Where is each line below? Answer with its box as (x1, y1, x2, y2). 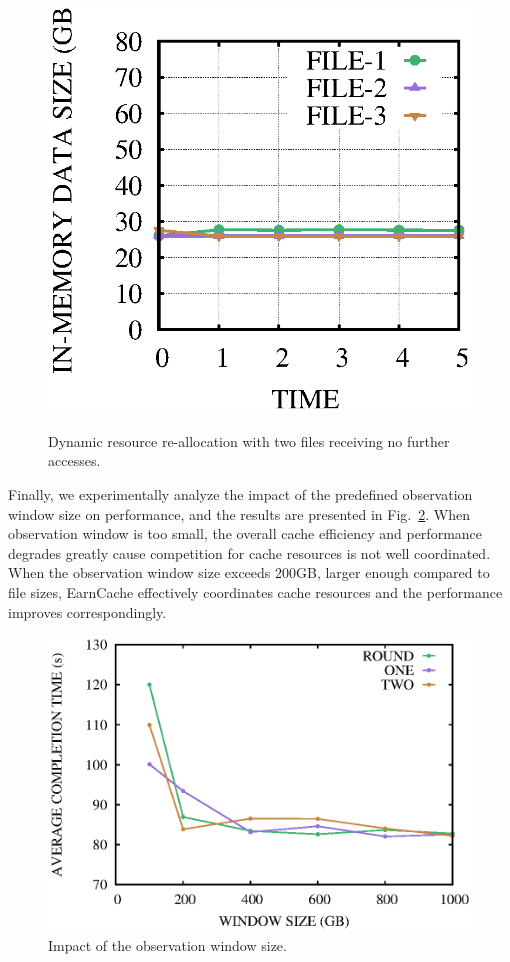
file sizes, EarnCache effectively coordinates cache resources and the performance (8, 581, 503, 602)
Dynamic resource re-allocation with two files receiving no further (48, 430, 450, 451)
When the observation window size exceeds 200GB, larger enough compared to (8, 562, 490, 583)
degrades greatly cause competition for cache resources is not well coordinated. (8, 542, 491, 563)
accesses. (48, 450, 101, 471)
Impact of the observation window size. (48, 934, 287, 955)
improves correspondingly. (8, 601, 167, 622)
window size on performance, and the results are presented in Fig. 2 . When (8, 503, 470, 524)
